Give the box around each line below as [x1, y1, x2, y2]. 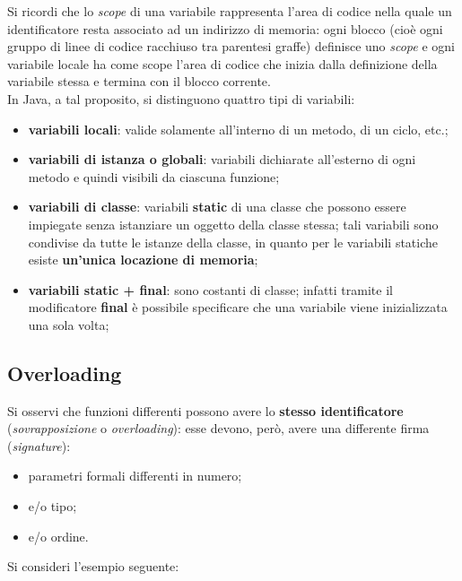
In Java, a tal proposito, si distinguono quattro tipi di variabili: [7, 89, 355, 108]
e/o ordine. [28, 526, 89, 545]
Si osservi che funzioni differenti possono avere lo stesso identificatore [7, 401, 404, 420]
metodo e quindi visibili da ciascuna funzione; [28, 167, 280, 186]
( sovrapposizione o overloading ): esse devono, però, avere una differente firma [7, 419, 430, 438]
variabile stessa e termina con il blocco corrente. [7, 72, 271, 91]
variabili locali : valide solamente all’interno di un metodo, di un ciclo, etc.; [28, 119, 449, 138]
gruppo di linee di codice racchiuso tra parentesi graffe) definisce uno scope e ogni [7, 37, 455, 56]
